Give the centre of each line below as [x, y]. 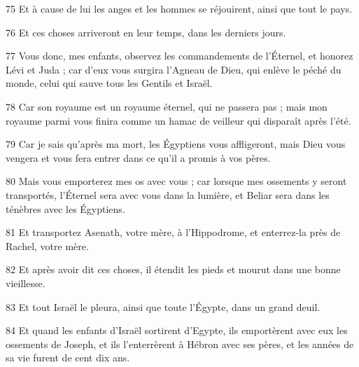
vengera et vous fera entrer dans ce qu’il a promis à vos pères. [138, 157]
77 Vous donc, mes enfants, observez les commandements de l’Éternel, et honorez [179, 56]
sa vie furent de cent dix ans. [68, 358]
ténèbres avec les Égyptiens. [65, 208]
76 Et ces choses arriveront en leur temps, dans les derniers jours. [146, 32]
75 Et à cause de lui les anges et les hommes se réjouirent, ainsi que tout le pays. [179, 8]
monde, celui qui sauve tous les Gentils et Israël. [109, 83]
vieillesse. [26, 283]
